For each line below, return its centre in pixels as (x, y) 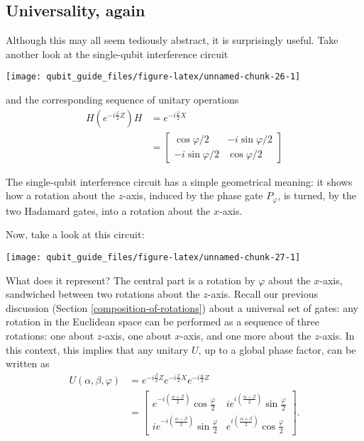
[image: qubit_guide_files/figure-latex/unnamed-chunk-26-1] (153, 77)
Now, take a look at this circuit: (75, 234)
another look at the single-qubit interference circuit (117, 54)
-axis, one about (137, 335)
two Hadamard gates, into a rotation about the (108, 210)
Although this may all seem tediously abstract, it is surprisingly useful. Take (172, 40)
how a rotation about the (61, 195)
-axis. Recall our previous (263, 294)
